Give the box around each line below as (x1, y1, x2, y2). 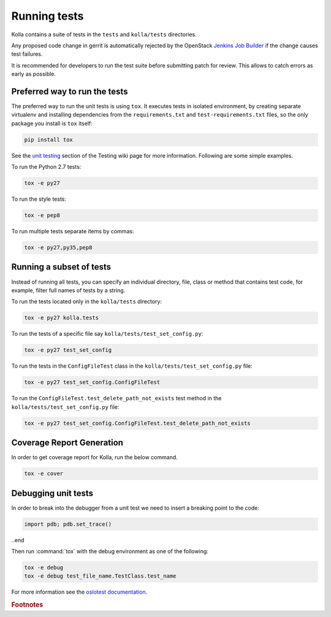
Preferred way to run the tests (11, 86, 128, 96)
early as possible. (11, 71, 56, 78)
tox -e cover (24, 470, 64, 477)
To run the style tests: (11, 195, 67, 203)
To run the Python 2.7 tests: (11, 163, 82, 171)
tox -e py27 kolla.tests (24, 314, 99, 322)
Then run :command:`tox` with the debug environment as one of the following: (11, 547, 208, 555)
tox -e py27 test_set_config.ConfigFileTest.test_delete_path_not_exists (24, 419, 251, 427)
